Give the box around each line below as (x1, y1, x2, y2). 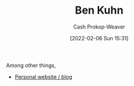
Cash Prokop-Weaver (73, 23, 126, 30)
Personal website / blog (14, 73, 73, 80)
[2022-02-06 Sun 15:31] (70, 34, 129, 42)
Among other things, (6, 62, 56, 69)
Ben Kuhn (74, 4, 124, 17)
